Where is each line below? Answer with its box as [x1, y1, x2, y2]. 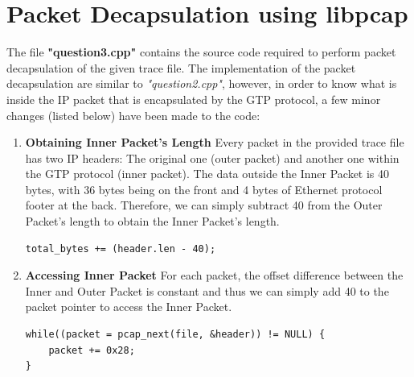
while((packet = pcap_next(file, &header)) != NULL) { [25, 329, 326, 341]
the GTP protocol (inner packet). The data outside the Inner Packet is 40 [25, 165, 390, 182]
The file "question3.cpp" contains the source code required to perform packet [6, 43, 396, 60]
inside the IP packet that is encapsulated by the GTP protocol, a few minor [6, 90, 381, 107]
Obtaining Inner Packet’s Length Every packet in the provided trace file [25, 134, 404, 151]
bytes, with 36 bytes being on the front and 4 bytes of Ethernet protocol [25, 180, 383, 197]
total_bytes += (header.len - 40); [25, 242, 216, 255]
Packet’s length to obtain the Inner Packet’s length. [25, 213, 280, 230]
